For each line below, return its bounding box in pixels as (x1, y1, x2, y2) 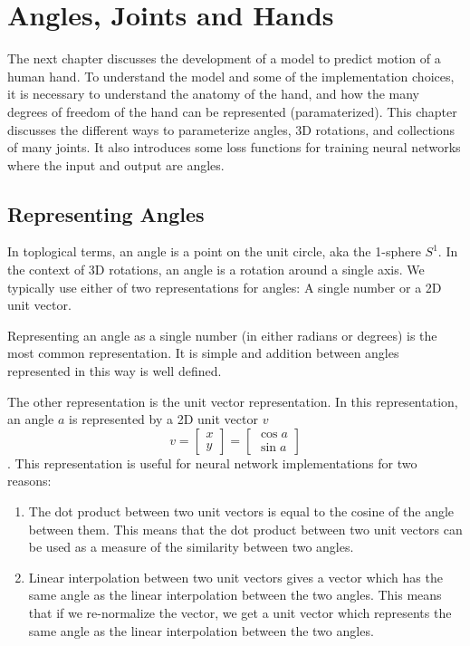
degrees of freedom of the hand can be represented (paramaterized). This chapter (7, 101, 457, 121)
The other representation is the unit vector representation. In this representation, (7, 391, 458, 410)
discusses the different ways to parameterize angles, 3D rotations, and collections (7, 120, 456, 139)
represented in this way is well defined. (7, 362, 222, 381)
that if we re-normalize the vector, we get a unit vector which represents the (28, 603, 452, 622)
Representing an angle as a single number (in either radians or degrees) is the (7, 325, 437, 344)
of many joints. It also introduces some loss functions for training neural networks (7, 138, 461, 157)
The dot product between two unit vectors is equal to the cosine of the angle (28, 502, 455, 521)
